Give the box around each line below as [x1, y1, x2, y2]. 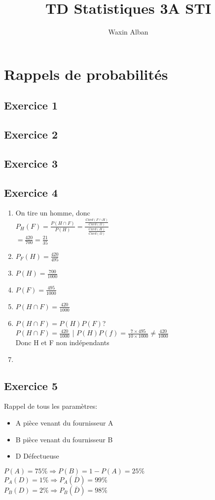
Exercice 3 [4, 155, 58, 171]
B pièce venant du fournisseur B [15, 434, 113, 444]
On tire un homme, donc [15, 208, 90, 218]
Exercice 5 [4, 378, 58, 393]
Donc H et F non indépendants [15, 337, 109, 348]
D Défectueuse [15, 451, 59, 461]
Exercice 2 [4, 127, 58, 142]
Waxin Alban [108, 27, 148, 37]
